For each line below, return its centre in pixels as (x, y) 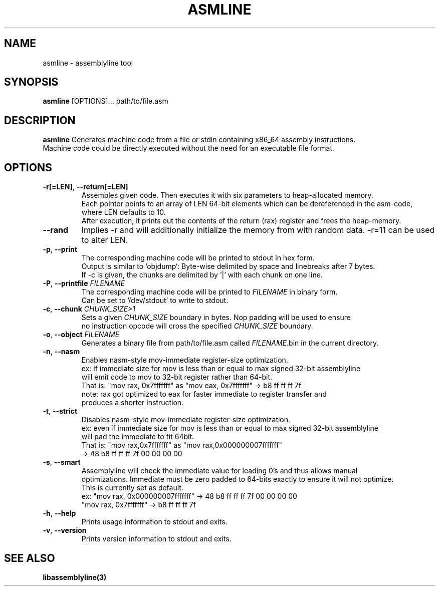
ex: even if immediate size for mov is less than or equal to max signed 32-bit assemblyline (230, 428)
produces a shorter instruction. (133, 403)
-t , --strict (60, 411)
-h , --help (59, 513)
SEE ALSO (30, 558)
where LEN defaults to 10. (124, 212)
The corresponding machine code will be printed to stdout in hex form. (198, 258)
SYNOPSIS (31, 82)
